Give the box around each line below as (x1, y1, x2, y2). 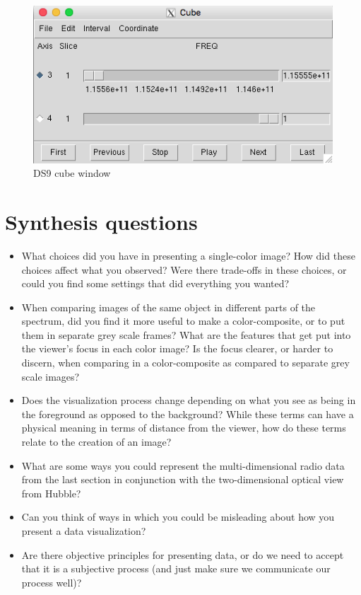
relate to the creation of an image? (21, 434, 172, 449)
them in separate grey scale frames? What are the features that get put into (21, 327, 351, 342)
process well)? (21, 574, 82, 589)
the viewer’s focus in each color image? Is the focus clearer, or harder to (21, 341, 333, 356)
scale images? (21, 369, 80, 383)
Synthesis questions (5, 207, 198, 236)
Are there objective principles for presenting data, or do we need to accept (21, 547, 344, 562)
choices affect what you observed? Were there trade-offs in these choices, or (21, 262, 347, 277)
